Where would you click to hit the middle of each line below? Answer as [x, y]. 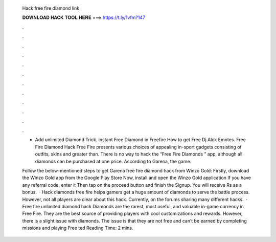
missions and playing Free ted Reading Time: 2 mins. [78, 228]
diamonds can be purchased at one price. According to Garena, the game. [113, 161]
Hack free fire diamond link [51, 8]
